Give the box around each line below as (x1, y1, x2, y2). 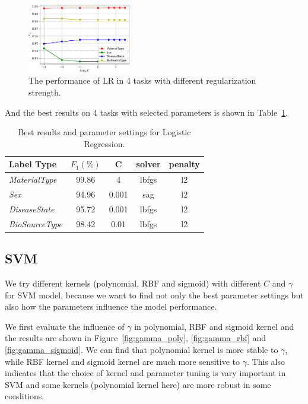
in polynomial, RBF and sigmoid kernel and (134, 320, 294, 332)
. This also (246, 355, 285, 367)
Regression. (84, 137, 125, 149)
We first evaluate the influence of (5, 320, 125, 332)
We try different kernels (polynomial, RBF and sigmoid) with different (5, 277, 261, 289)
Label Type (9, 158, 57, 170)
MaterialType (9, 173, 57, 186)
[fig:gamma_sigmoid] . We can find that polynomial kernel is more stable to (5, 343, 278, 355)
